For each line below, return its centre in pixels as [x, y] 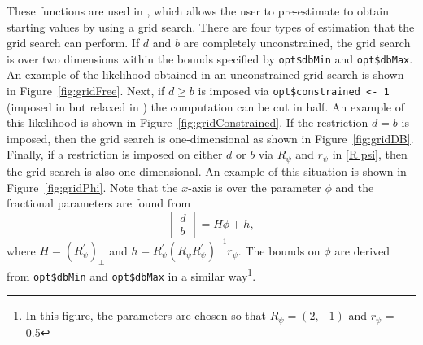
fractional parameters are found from [99, 203]
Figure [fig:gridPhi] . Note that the [92, 187]
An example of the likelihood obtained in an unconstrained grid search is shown [205, 74]
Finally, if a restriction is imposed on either [115, 154]
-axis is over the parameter [255, 187]
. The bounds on [279, 250]
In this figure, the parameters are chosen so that [146, 315]
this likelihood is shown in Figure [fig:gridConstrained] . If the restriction [188, 122]
